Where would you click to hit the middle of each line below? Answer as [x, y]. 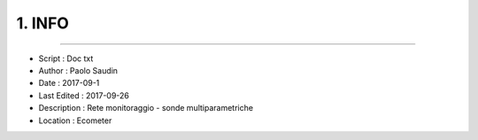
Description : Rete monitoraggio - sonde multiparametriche [146, 108]
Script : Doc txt [66, 58]
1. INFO [43, 23]
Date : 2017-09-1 [69, 83]
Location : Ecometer [75, 121]
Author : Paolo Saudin [78, 70]
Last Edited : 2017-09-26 [84, 95]
